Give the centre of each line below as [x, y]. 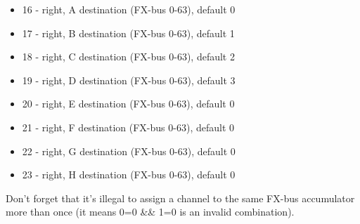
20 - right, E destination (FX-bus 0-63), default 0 [128, 104]
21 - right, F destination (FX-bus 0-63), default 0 [128, 127]
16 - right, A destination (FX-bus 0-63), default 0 [129, 9]
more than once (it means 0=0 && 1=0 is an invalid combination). [150, 212]
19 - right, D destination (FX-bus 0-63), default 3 [129, 80]
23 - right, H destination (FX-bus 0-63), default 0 [129, 174]
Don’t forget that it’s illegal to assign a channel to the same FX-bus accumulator [180, 198]
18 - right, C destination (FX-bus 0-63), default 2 [128, 57]
